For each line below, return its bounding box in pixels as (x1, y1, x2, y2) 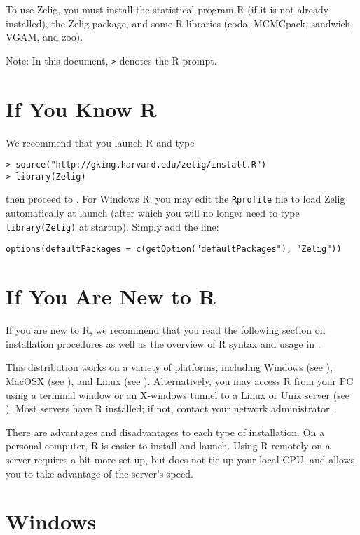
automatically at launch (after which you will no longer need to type (6, 205, 300, 220)
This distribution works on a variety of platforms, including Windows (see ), (6, 360, 333, 374)
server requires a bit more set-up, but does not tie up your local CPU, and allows (6, 452, 355, 466)
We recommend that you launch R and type (6, 135, 195, 149)
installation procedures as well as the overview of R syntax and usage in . (6, 336, 321, 351)
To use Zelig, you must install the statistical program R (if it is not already (6, 2, 329, 16)
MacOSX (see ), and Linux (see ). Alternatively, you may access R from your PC (6, 373, 354, 388)
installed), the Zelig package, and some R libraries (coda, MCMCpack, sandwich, (6, 15, 354, 30)
